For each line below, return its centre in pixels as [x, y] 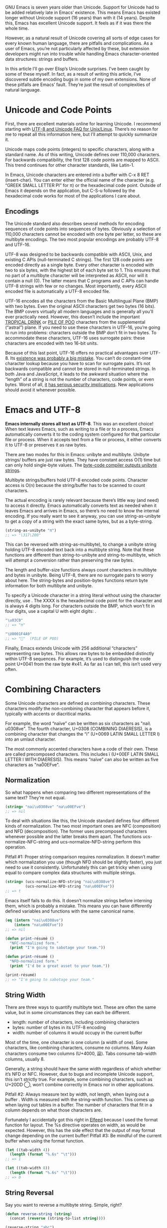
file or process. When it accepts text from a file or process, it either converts [83, 439]
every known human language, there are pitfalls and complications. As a [79, 43]
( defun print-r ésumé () [30, 939]
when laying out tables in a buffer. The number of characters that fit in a [79, 1105]
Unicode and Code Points [58, 110]
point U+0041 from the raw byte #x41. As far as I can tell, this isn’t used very [83, 664]
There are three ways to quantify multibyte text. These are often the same [81, 1007]
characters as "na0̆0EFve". [33, 764]
